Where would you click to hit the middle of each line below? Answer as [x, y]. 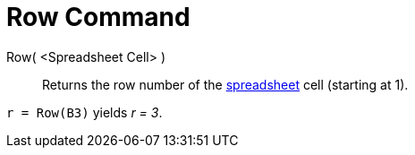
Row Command [98, 17]
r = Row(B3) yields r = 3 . [85, 112]
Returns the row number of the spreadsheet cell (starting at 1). [225, 84]
